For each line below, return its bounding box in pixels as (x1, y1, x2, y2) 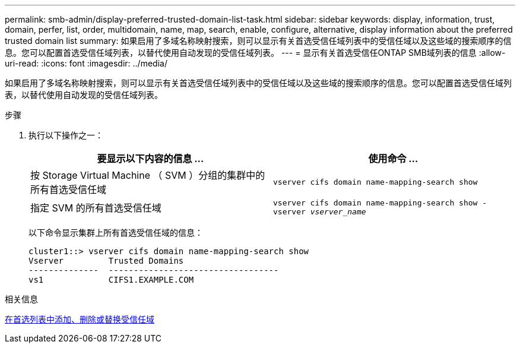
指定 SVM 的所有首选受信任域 (30, 202, 161, 214)
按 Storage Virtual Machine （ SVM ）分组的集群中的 (30, 169, 265, 181)
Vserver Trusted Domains (28, 256, 184, 265)
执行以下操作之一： (28, 130, 103, 140)
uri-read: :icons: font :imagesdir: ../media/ (5, 58, 167, 68)
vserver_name (310, 207, 366, 216)
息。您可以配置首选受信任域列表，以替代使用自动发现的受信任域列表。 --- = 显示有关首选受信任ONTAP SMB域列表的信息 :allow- (5, 48, 506, 58)
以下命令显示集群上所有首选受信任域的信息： (28, 227, 203, 238)
